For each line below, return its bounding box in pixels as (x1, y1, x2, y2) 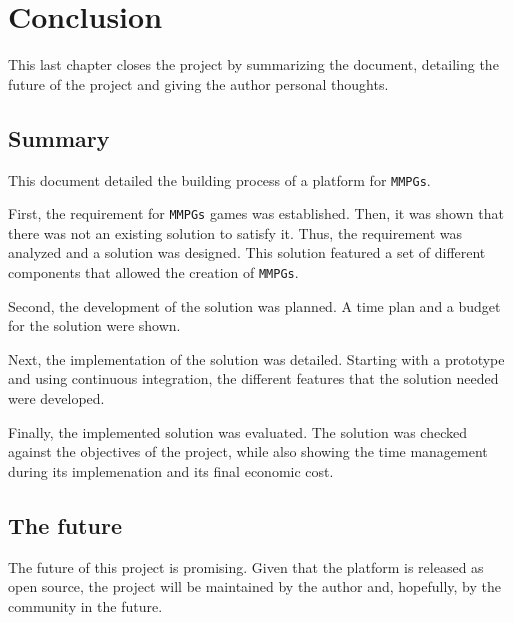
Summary (8, 122, 110, 153)
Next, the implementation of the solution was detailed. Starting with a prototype (8, 348, 505, 369)
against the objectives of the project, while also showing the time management (8, 441, 488, 462)
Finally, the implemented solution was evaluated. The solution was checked (8, 421, 467, 442)
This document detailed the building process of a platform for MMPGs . (8, 169, 431, 190)
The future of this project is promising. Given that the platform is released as (8, 556, 484, 577)
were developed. (8, 388, 105, 409)
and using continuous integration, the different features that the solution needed (8, 368, 499, 389)
